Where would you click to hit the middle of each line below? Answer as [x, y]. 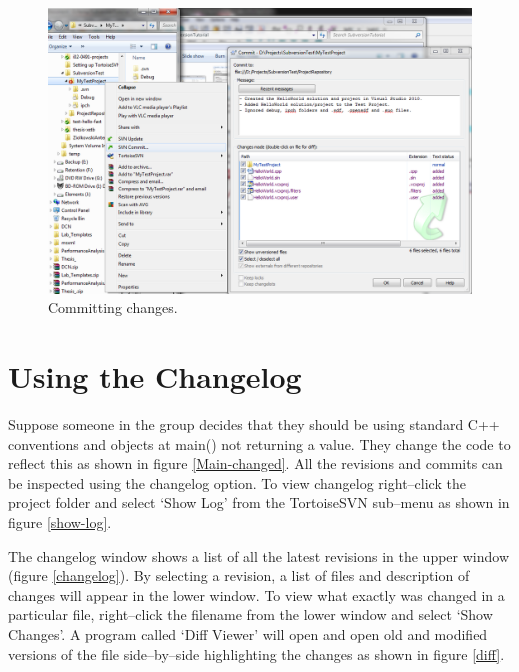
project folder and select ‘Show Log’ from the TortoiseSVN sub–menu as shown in [259, 502]
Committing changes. [113, 307]
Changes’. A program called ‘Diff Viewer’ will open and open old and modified [248, 633]
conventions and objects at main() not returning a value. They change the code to [259, 443]
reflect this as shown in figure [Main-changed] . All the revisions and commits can [255, 463]
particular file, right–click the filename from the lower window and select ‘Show [250, 614]
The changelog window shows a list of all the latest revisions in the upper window [259, 555]
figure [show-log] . [60, 521]
